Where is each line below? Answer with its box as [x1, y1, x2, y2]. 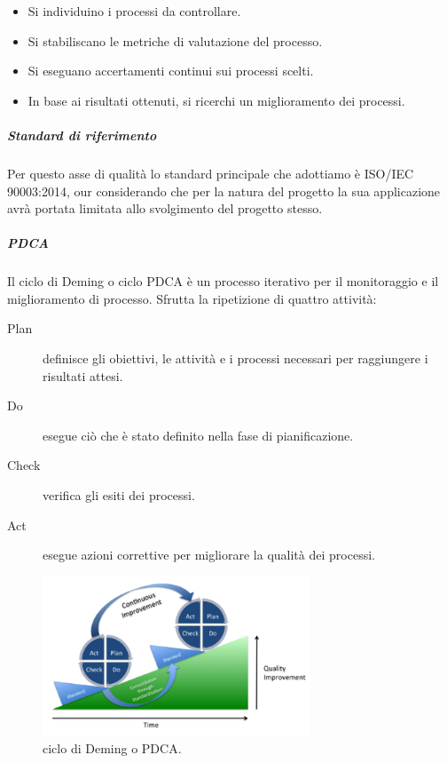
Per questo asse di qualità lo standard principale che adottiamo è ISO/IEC [7, 163, 414, 182]
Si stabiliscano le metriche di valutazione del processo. [27, 31, 323, 50]
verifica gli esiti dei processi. [43, 486, 195, 505]
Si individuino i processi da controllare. [27, 2, 241, 20]
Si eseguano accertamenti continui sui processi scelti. [27, 61, 314, 80]
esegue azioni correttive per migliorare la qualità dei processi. [43, 545, 375, 564]
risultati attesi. [43, 366, 123, 385]
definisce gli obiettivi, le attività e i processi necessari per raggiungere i [43, 349, 428, 368]
